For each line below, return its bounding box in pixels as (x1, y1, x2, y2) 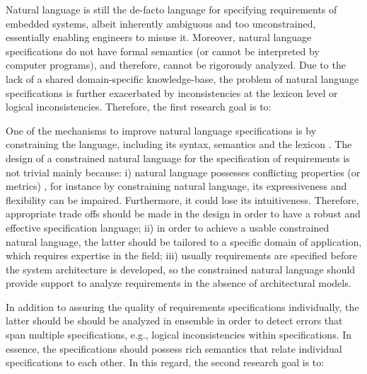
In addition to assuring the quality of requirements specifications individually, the (6, 299, 359, 314)
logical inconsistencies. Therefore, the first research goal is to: (6, 99, 272, 114)
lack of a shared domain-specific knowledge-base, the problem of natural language (6, 71, 359, 86)
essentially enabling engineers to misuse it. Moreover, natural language (6, 30, 312, 45)
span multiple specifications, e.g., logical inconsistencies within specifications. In (6, 327, 352, 342)
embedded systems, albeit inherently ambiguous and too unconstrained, (6, 16, 316, 30)
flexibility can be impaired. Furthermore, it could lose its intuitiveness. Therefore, (6, 192, 359, 207)
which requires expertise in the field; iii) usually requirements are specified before (6, 248, 357, 263)
